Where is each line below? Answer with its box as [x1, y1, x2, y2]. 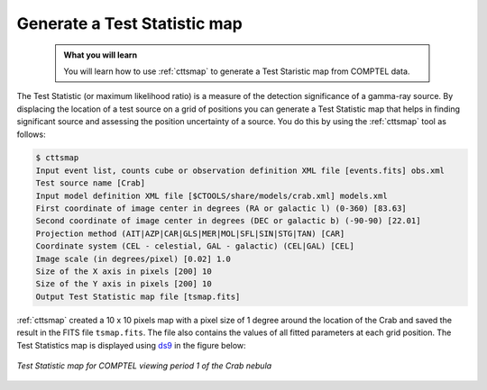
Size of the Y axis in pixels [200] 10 [35, 279, 212, 289]
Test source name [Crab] [35, 178, 146, 188]
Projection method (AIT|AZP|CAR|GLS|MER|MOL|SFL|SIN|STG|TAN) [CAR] [35, 228, 345, 239]
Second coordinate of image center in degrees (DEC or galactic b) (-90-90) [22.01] [35, 216, 421, 226]
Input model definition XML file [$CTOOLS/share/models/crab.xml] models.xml [35, 190, 388, 201]
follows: [16, 129, 46, 140]
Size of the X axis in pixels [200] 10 [35, 267, 212, 277]
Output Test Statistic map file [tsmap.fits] [35, 291, 241, 302]
